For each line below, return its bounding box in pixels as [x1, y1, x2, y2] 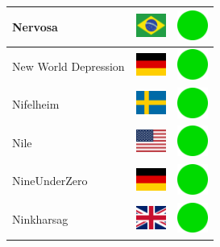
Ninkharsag [12, 211, 68, 228]
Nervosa [12, 18, 58, 35]
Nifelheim [12, 96, 60, 113]
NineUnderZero [12, 172, 88, 189]
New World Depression [12, 57, 125, 74]
